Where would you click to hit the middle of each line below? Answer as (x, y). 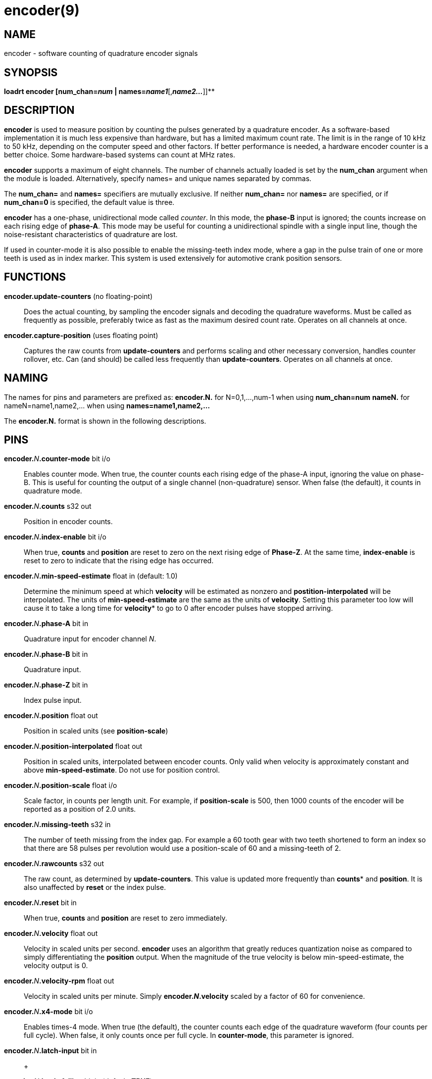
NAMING (26, 378)
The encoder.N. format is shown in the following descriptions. (105, 421)
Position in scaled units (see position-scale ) (96, 731)
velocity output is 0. (56, 966)
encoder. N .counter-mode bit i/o (57, 459)
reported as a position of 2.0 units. (80, 809)
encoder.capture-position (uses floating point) (81, 335)
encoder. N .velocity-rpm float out (59, 981)
